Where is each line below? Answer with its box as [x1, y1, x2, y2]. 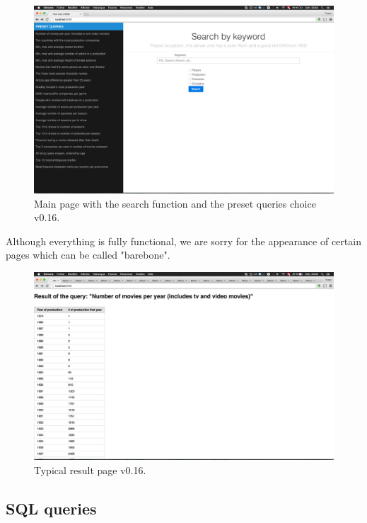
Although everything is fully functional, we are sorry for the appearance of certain [6, 233, 361, 248]
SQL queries [6, 497, 97, 519]
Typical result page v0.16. [34, 462, 146, 477]
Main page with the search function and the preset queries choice [34, 196, 316, 210]
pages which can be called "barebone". [6, 247, 170, 262]
